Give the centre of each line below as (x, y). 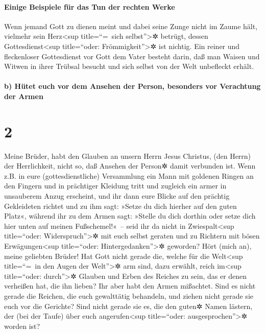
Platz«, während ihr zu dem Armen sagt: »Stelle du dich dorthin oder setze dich (130, 216)
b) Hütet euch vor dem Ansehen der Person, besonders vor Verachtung (132, 86)
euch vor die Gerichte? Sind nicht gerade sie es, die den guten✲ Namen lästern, (128, 306)
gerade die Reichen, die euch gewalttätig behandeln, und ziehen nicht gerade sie (129, 295)
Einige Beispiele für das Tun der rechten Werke (90, 6)
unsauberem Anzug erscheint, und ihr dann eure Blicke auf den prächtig (117, 196)
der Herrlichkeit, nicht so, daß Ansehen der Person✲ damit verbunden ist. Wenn (130, 166)
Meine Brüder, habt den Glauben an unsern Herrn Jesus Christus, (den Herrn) (128, 156)
